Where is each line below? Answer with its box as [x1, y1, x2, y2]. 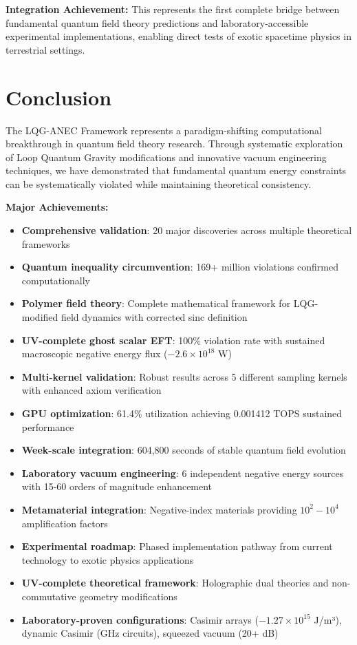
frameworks [21, 236, 70, 251]
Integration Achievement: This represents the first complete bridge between [6, 2, 340, 16]
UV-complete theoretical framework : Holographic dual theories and [21, 575, 329, 590]
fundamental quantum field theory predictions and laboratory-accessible [6, 15, 309, 30]
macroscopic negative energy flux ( [21, 346, 168, 361]
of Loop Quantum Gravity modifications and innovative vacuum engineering [6, 149, 327, 164]
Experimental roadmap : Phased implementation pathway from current [21, 539, 333, 553]
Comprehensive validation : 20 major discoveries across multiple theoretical [21, 223, 352, 237]
